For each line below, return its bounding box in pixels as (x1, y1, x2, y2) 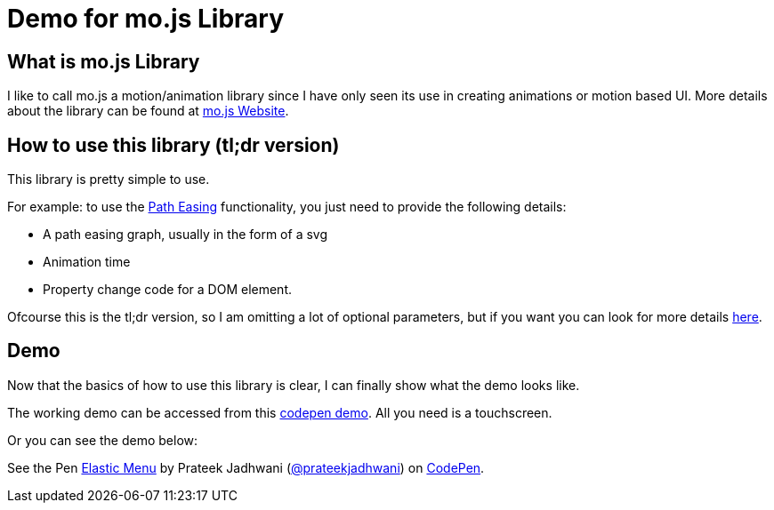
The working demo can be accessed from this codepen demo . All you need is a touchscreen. (7, 404, 552, 420)
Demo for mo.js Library (7, 4, 285, 34)
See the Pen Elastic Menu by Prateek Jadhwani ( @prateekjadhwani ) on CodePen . (7, 459, 485, 475)
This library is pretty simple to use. (7, 171, 210, 187)
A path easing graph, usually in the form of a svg (43, 227, 327, 243)
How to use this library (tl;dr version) (7, 133, 340, 156)
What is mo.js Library (7, 50, 200, 73)
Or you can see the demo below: (7, 432, 198, 448)
